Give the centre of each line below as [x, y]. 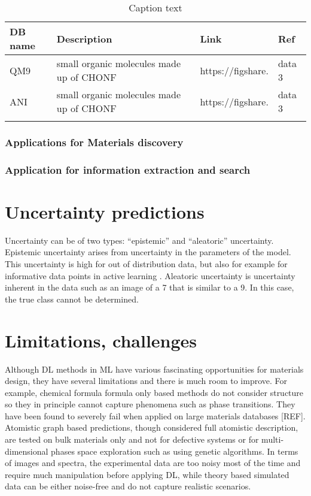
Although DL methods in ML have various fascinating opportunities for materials [154, 369]
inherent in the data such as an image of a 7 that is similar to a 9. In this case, [150, 287]
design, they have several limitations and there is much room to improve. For [146, 381]
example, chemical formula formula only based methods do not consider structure [154, 392]
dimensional [27, 451]
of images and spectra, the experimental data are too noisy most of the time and [153, 463]
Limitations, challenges [101, 340]
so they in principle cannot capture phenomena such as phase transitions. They [150, 404]
